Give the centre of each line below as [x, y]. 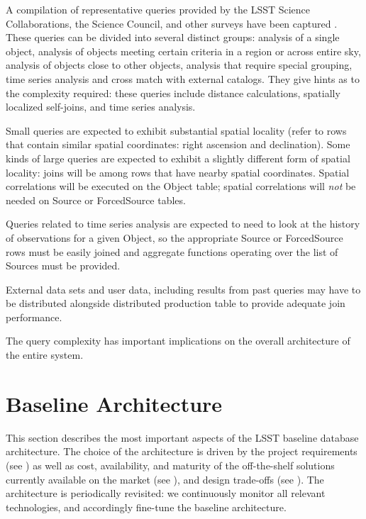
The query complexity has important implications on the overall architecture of [178, 341]
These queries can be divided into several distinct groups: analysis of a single [173, 37]
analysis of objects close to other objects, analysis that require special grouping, [179, 65]
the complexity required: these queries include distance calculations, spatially [173, 93]
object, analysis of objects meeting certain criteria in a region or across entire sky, [183, 51]
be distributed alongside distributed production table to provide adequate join [176, 303]
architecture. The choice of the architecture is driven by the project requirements [182, 451]
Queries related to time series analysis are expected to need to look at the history [183, 224]
